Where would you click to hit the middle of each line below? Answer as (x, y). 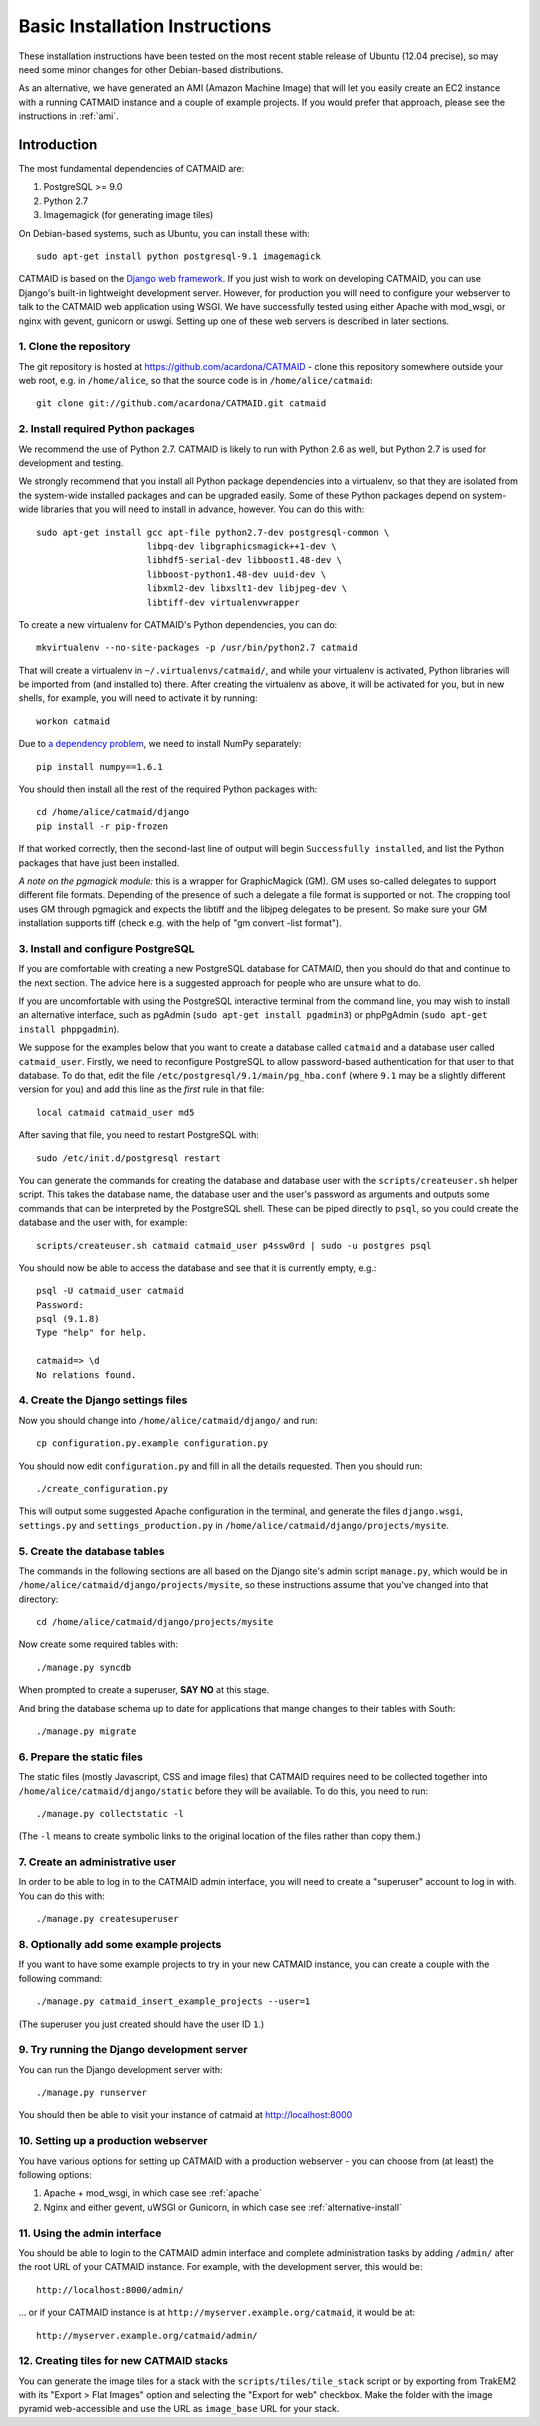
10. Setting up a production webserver (113, 2141)
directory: (38, 1599)
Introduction (58, 144)
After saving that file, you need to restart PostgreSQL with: (138, 1135)
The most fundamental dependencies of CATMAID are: (131, 169)
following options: (55, 2175)
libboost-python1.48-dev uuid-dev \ (236, 574)
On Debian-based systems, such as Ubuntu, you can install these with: (164, 233)
